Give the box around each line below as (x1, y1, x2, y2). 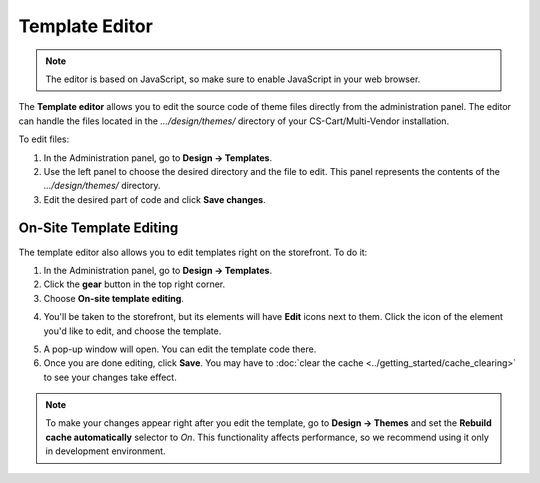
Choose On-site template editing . (43, 292, 185, 304)
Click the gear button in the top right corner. (43, 278, 225, 290)
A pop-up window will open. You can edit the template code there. (43, 343, 317, 355)
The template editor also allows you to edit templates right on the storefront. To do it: (18, 246, 368, 258)
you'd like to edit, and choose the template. (43, 325, 222, 337)
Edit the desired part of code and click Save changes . (43, 193, 267, 205)
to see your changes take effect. (43, 371, 177, 383)
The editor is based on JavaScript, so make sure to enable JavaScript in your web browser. (45, 73, 421, 85)
